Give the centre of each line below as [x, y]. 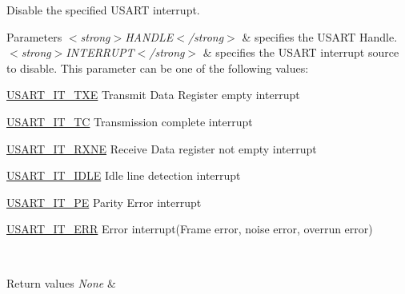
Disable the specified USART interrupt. [103, 10]
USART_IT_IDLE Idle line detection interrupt [124, 175]
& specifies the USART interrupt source [301, 52]
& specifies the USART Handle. [320, 36]
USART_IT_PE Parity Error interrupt [104, 202]
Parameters [34, 36]
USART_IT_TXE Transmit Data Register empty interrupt [153, 95]
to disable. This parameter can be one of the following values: [158, 68]
